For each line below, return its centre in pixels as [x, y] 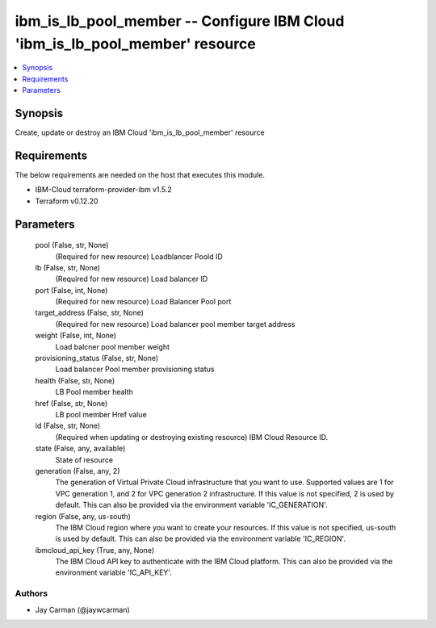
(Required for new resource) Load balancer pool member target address [175, 324]
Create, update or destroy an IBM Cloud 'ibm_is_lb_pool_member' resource [140, 132]
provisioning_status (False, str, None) [97, 358]
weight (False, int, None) [76, 336]
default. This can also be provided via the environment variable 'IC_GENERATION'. [191, 505]
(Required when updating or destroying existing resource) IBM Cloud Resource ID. [192, 437]
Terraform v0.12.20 [67, 201]
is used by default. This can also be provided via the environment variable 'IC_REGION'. [201, 539]
